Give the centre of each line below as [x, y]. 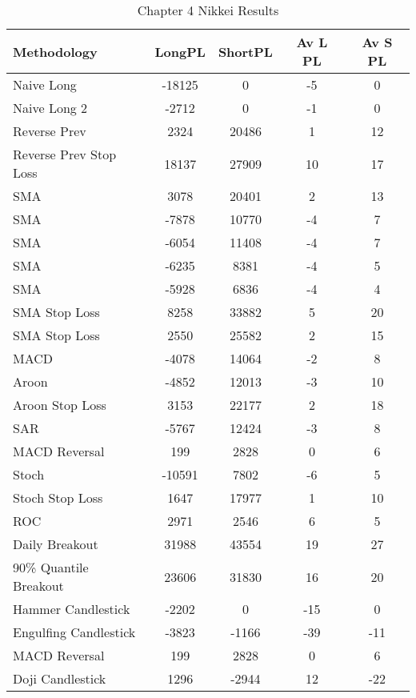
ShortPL [245, 51]
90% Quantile [51, 567]
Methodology [55, 51]
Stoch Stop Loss [58, 497]
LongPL [180, 51]
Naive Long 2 [50, 108]
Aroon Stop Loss [60, 405]
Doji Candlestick [60, 678]
